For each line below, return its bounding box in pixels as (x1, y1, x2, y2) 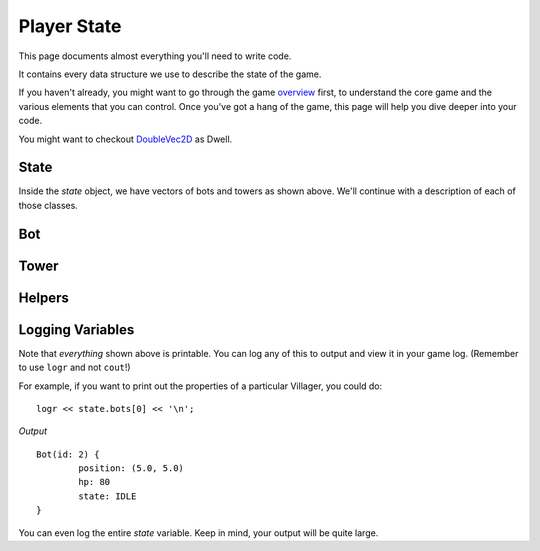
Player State (18, 15, 122, 37)
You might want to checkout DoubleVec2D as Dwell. (18, 133, 233, 145)
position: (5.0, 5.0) (78, 463, 185, 474)
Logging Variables (18, 321, 135, 338)
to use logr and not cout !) (18, 361, 131, 374)
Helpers (18, 289, 69, 306)
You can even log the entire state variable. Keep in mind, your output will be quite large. (18, 526, 379, 539)
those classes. (18, 199, 79, 211)
